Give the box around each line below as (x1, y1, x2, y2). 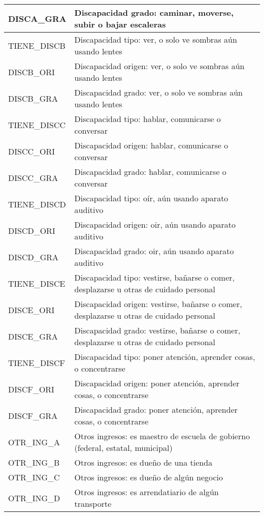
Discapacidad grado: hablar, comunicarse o (74, 166, 226, 177)
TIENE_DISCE (8, 277, 65, 289)
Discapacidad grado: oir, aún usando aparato (74, 245, 234, 257)
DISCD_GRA (8, 251, 59, 263)
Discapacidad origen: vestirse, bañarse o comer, (74, 298, 242, 310)
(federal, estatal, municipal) (74, 442, 173, 453)
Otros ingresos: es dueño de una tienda (74, 457, 213, 468)
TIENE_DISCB (8, 39, 65, 51)
